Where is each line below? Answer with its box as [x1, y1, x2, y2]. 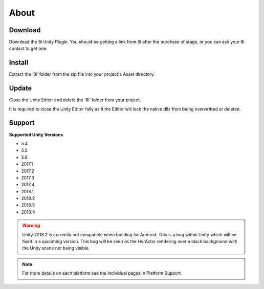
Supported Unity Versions [9, 132, 63, 137]
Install [9, 59, 29, 67]
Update [9, 84, 32, 92]
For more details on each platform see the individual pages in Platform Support [22, 270, 181, 276]
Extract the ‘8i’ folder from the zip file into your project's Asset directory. [9, 71, 155, 77]
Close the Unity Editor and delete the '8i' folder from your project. [9, 97, 141, 103]
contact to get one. [9, 45, 47, 51]
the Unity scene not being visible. [22, 245, 90, 251]
